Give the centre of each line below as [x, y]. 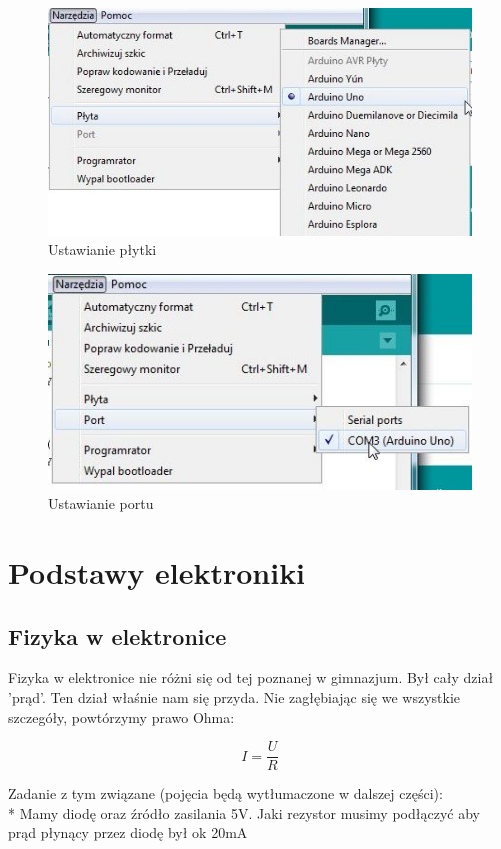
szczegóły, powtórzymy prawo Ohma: [121, 716]
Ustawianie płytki [102, 249]
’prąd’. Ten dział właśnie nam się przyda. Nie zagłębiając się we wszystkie [234, 696]
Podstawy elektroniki [157, 572]
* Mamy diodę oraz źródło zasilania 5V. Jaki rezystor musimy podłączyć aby [244, 812]
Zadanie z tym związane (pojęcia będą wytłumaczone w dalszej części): [225, 793]
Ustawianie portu [101, 503]
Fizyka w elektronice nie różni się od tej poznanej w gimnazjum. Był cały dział [251, 677]
